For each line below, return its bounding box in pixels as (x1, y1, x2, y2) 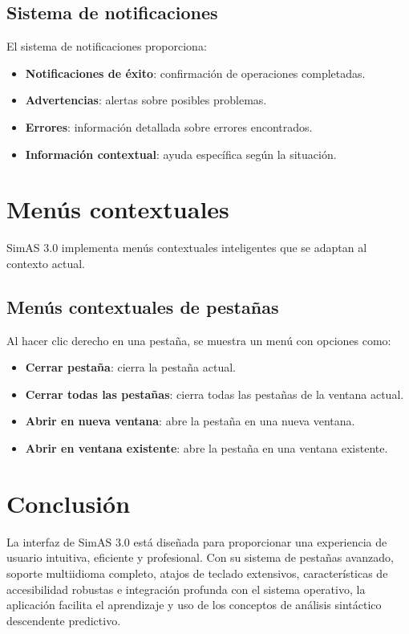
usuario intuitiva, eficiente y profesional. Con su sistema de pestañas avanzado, (6, 549, 394, 566)
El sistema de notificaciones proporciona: (6, 38, 207, 55)
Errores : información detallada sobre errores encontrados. (25, 118, 313, 135)
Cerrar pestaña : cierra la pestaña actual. (25, 359, 236, 376)
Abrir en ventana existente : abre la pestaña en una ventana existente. (25, 440, 388, 457)
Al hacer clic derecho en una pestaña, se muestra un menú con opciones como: (6, 331, 391, 348)
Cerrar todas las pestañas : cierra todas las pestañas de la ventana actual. (25, 385, 404, 402)
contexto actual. (6, 254, 85, 271)
